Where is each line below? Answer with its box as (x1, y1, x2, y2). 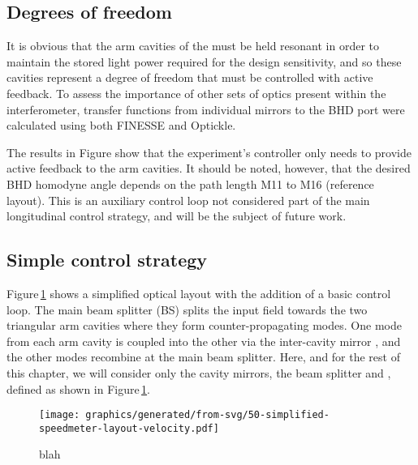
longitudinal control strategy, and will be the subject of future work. (6, 207, 347, 224)
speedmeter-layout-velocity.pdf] (39, 422, 219, 434)
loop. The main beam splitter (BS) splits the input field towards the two (6, 301, 368, 318)
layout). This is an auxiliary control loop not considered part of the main (6, 191, 370, 208)
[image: (39, 409, 80, 421)
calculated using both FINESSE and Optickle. (6, 117, 236, 134)
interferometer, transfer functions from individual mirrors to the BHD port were (6, 100, 405, 117)
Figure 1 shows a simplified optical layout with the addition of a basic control (6, 284, 391, 301)
